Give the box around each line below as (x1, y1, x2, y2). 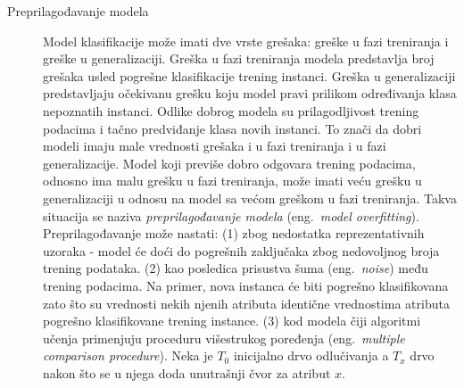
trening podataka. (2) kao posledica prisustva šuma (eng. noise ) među (43, 259, 428, 277)
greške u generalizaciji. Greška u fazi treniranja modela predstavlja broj (43, 49, 435, 68)
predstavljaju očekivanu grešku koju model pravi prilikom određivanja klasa (43, 84, 457, 103)
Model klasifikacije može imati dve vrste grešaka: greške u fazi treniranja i (43, 31, 449, 50)
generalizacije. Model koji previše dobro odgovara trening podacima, (43, 153, 416, 172)
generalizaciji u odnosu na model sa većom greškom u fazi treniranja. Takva (43, 188, 457, 207)
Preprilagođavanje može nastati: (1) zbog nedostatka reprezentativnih (43, 224, 425, 243)
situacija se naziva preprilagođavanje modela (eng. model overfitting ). (43, 206, 419, 225)
